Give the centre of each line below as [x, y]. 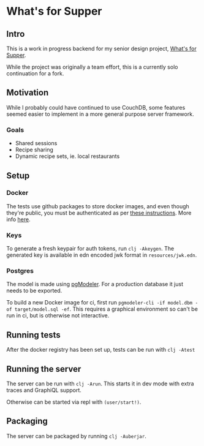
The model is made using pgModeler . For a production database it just [95, 284]
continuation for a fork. [35, 74]
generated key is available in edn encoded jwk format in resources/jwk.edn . [102, 255]
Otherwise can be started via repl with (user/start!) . [74, 402]
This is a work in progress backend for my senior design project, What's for [102, 48]
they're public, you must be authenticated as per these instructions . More [99, 213]
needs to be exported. [34, 291]
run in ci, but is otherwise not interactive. [58, 316]
